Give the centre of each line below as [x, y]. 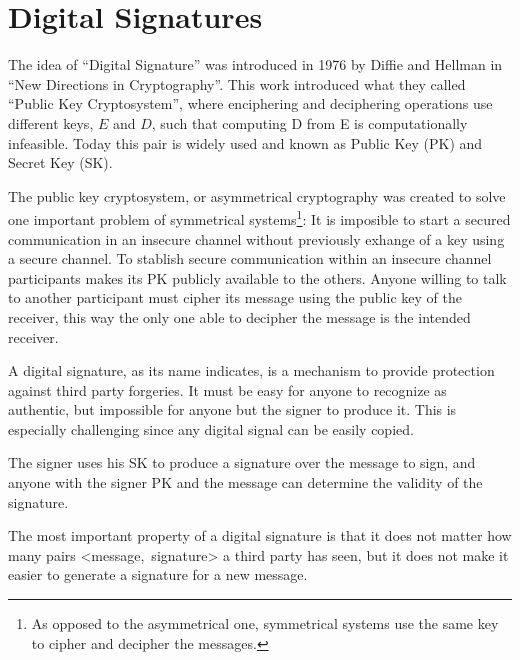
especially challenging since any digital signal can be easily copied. [211, 428]
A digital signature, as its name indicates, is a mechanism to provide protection [251, 370]
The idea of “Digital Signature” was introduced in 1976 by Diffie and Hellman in [255, 64]
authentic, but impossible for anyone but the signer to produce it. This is [232, 409]
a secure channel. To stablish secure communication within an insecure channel [250, 258]
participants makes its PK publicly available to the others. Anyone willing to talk [257, 277]
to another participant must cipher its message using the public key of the [235, 297]
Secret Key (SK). [60, 162]
